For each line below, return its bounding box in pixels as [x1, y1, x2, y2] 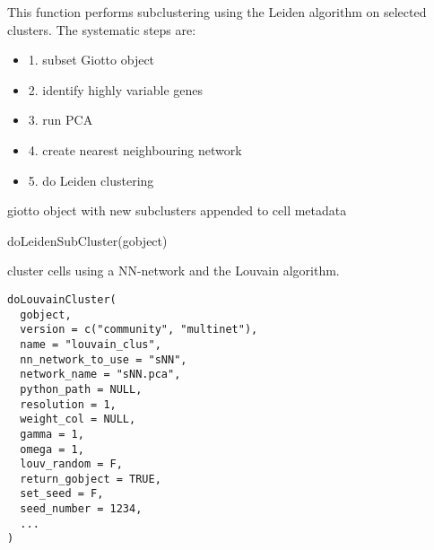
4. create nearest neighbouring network [28, 140, 242, 159]
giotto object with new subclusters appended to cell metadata [7, 201, 347, 220]
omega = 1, [20, 442, 84, 456]
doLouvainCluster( [7, 292, 117, 306]
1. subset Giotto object [28, 50, 155, 69]
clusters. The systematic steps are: [7, 20, 196, 39]
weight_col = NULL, [20, 413, 136, 426]
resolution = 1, [20, 397, 117, 411]
